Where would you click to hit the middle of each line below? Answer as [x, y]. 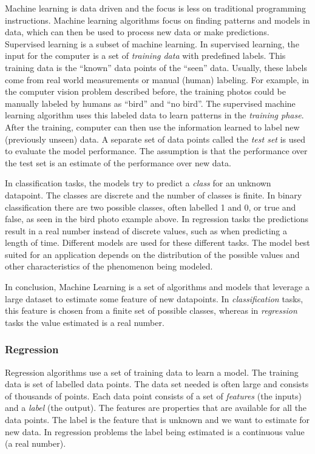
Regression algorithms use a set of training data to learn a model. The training [152, 372]
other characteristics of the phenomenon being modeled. [109, 266]
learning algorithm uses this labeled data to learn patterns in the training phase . [154, 115]
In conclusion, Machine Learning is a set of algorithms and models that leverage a [157, 287]
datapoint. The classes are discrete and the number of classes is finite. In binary [154, 195]
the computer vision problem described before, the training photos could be [145, 91]
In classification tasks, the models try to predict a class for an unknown [138, 183]
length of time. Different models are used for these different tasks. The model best [157, 242]
